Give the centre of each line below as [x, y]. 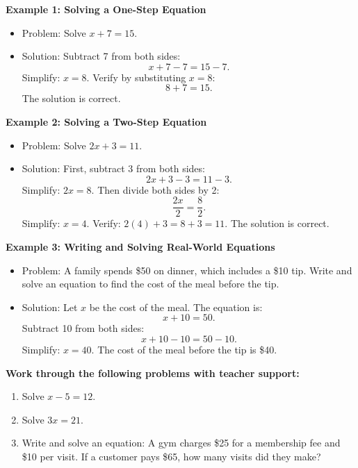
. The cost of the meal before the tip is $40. [184, 349]
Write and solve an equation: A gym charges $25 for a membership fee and [181, 443]
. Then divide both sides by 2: [155, 189]
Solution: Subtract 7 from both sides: [101, 56]
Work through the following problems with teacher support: [153, 373]
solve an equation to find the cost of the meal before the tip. [150, 284]
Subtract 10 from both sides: [83, 328]
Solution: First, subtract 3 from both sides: [113, 168]
